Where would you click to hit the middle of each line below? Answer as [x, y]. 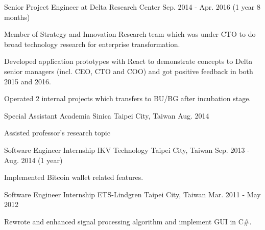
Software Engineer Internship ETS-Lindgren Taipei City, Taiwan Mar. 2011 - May [132, 194]
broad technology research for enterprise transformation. [92, 44]
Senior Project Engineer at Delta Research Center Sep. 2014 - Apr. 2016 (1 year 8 [132, 7]
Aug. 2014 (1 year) [33, 160]
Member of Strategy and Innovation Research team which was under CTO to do [130, 34]
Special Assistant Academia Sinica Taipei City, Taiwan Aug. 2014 [107, 115]
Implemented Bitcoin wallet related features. [74, 177]
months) [17, 17]
